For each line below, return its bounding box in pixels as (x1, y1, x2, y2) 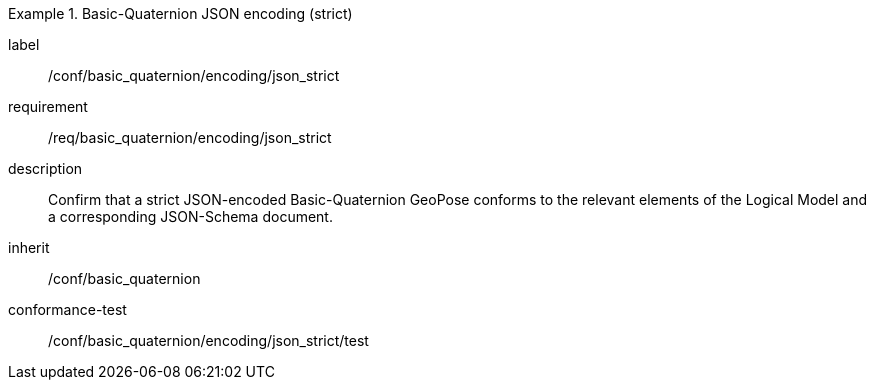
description (8, 160, 83, 177)
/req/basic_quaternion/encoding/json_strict (48, 129, 332, 146)
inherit (8, 239, 50, 256)
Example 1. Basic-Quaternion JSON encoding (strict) (8, 5, 353, 22)
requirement (8, 98, 88, 115)
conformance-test (8, 301, 127, 318)
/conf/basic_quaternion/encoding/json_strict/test (48, 332, 369, 349)
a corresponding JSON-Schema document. (48, 208, 333, 225)
